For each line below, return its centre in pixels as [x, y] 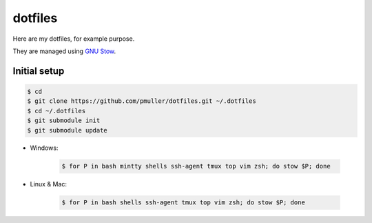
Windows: [44, 148]
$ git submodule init [64, 120]
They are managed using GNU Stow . [64, 51]
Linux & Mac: [48, 184]
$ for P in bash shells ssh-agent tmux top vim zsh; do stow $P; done [184, 203]
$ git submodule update [68, 130]
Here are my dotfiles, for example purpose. [74, 39]
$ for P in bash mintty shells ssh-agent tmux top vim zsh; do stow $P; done [196, 166]
